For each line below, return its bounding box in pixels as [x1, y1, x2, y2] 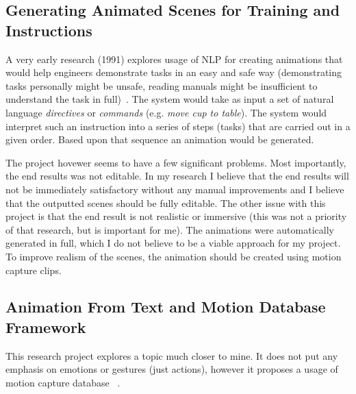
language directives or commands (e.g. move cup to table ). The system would [5, 105, 327, 119]
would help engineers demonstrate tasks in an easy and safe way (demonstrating [5, 65, 342, 79]
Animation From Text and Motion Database [5, 296, 326, 317]
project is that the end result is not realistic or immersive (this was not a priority [5, 209, 347, 223]
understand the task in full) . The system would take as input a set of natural [5, 92, 334, 106]
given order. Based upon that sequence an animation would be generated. [5, 132, 314, 147]
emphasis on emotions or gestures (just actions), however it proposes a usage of [5, 362, 338, 376]
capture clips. [5, 262, 62, 277]
